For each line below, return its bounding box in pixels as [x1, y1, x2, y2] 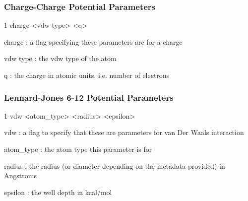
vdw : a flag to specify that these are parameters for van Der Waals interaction [4, 127, 244, 137]
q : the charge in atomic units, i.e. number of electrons [4, 70, 170, 80]
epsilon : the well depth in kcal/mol [4, 187, 112, 197]
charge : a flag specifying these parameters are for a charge [4, 36, 183, 47]
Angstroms [4, 170, 37, 181]
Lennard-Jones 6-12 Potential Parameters [4, 91, 174, 103]
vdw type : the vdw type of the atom [4, 53, 117, 64]
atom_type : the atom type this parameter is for [4, 144, 152, 154]
